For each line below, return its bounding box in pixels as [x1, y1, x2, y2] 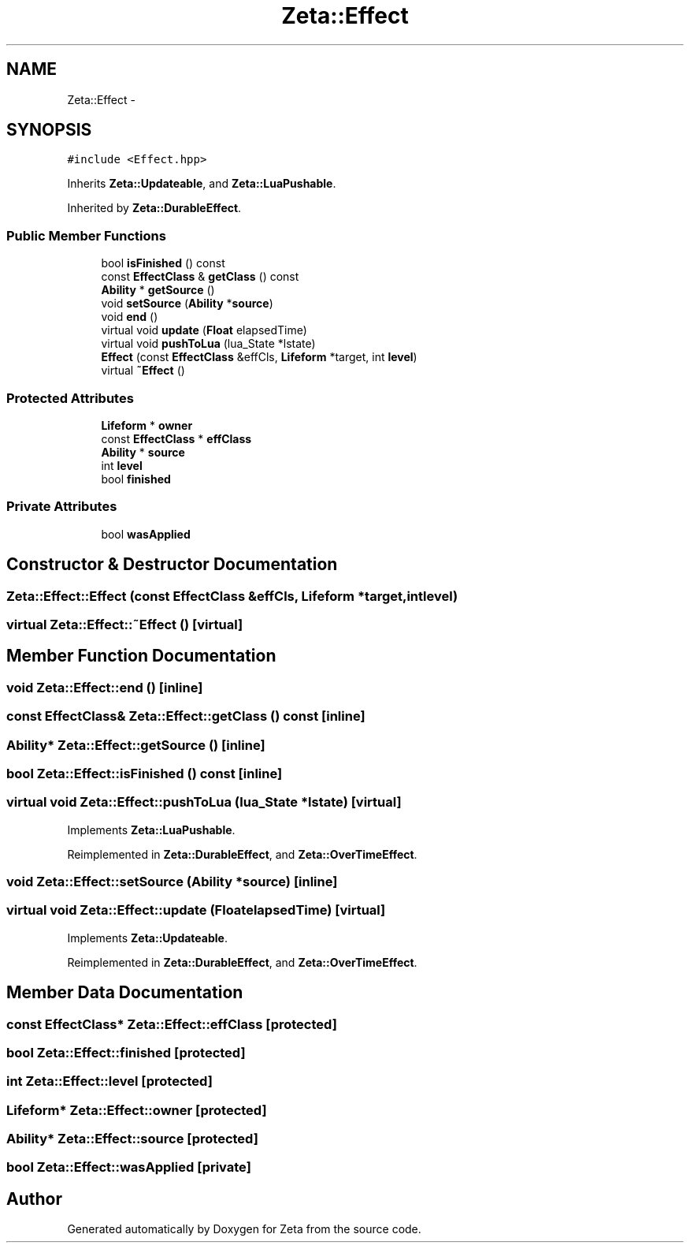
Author [6, 1188, 62, 1209]
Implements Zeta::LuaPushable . [67, 822, 236, 837]
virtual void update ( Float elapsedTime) [101, 323, 307, 337]
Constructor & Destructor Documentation [6, 554, 338, 575]
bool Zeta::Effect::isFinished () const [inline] [6, 765, 283, 781]
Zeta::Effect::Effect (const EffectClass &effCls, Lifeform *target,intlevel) [6, 587, 458, 604]
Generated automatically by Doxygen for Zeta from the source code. [67, 1222, 421, 1236]
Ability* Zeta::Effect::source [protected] [6, 1131, 258, 1147]
